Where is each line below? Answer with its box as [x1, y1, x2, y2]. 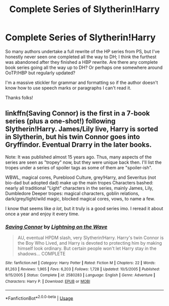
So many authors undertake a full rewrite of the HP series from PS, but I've [5, 48, 160, 54]
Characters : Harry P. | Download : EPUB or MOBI [5, 279, 91, 284]
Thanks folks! [5, 94, 34, 100]
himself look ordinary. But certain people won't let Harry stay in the [17, 245, 157, 252]
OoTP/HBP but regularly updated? [5, 69, 75, 76]
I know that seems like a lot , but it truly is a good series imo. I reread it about [5, 205, 163, 212]
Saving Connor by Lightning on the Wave [5, 223, 108, 230]
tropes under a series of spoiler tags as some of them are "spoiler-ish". [5, 164, 152, 170]
